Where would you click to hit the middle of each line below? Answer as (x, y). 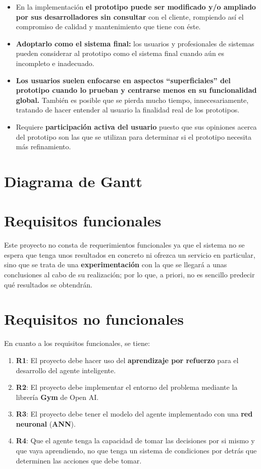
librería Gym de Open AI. (57, 397)
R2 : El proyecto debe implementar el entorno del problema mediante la (127, 387)
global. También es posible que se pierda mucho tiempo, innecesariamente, (132, 100)
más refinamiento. (43, 146)
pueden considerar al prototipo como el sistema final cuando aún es (120, 53)
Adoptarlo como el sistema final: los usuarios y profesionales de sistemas (135, 43)
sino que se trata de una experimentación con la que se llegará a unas (116, 265)
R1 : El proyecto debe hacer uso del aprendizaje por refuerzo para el (127, 360)
